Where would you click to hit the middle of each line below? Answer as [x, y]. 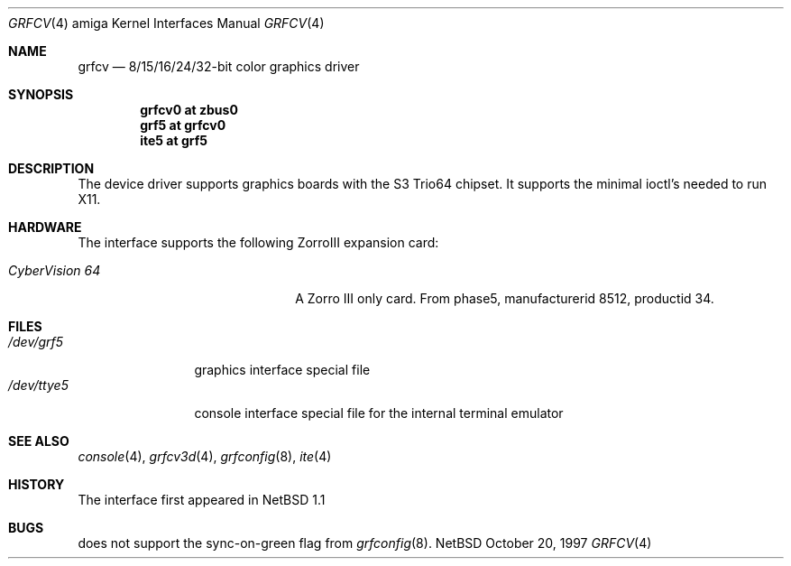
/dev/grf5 [36, 342]
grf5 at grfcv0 [183, 125]
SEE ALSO [39, 441]
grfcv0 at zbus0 [189, 110]
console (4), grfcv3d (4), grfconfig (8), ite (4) [205, 456]
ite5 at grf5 [174, 140]
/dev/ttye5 [38, 385]
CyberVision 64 [55, 270]
